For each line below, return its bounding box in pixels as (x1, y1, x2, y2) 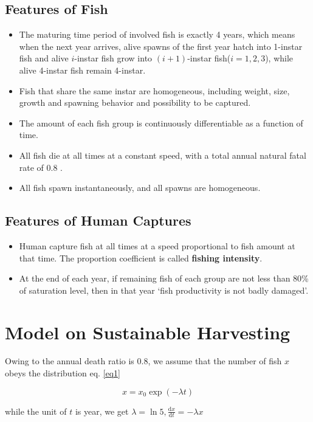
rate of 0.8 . (19, 161, 63, 173)
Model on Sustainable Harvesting (5, 319, 291, 344)
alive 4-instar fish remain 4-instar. (19, 63, 146, 76)
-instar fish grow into (74, 52, 153, 64)
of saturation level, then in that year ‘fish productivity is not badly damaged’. (19, 283, 309, 296)
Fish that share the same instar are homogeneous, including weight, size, (19, 84, 290, 97)
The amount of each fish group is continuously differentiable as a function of (19, 116, 303, 129)
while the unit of (5, 404, 67, 417)
